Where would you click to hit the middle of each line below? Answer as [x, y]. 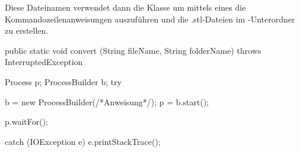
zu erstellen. [27, 30]
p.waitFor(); [26, 122]
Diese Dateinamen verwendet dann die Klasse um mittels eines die [125, 7]
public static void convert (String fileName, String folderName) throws [133, 50]
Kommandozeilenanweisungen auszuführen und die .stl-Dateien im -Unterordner [150, 19]
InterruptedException [44, 62]
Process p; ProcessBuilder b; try [63, 81]
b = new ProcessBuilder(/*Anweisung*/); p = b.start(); [107, 101]
